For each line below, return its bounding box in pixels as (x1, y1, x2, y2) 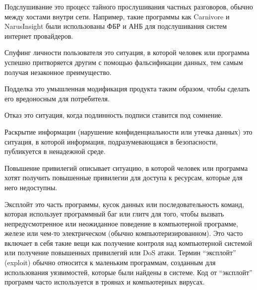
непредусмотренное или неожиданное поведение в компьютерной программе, (4, 218, 238, 228)
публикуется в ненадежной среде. (4, 146, 106, 156)
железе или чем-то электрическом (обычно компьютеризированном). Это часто (4, 228, 243, 238)
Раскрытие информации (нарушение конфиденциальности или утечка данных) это (4, 126, 253, 137)
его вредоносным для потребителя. (4, 93, 110, 103)
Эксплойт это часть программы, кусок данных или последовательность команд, (4, 199, 245, 209)
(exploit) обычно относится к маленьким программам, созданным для (4, 257, 216, 268)
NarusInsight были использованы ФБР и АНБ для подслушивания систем (4, 21, 227, 31)
